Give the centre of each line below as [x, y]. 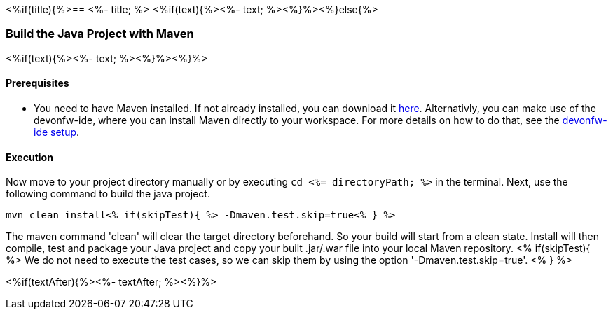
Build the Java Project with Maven [100, 34]
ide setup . [57, 132]
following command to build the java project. [108, 194]
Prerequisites [37, 83]
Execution [29, 157]
